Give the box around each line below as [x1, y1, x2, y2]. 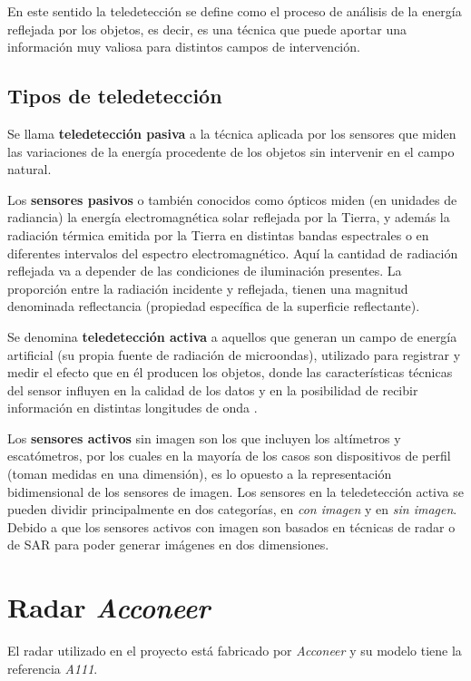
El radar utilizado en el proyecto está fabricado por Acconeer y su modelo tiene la [7, 641, 462, 660]
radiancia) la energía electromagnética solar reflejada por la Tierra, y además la [7, 208, 450, 227]
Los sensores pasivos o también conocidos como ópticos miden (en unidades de [7, 190, 457, 209]
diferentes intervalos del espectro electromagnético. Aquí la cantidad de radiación [7, 243, 458, 262]
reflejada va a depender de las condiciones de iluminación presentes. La [7, 261, 402, 280]
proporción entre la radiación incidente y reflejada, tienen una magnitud [7, 278, 408, 297]
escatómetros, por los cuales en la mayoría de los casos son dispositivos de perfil [7, 446, 451, 465]
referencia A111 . [7, 658, 98, 677]
